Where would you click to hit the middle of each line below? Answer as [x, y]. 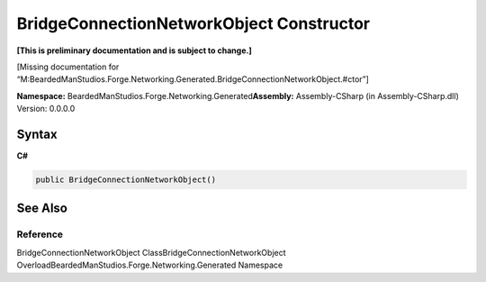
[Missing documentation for [68, 67]
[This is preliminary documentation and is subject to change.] [134, 50]
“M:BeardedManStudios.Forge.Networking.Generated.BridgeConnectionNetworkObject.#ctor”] [193, 79]
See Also [42, 209]
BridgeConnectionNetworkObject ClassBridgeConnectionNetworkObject [152, 252]
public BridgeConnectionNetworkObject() [126, 180]
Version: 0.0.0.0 [46, 109]
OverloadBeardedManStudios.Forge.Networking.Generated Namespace [150, 265]
